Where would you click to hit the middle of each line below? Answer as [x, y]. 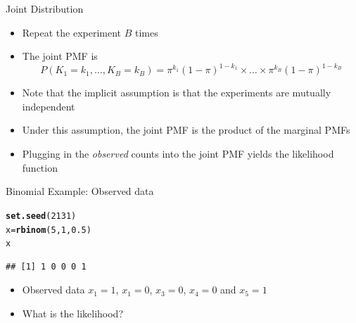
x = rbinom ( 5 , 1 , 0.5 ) [49, 230]
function [40, 167]
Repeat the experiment [72, 32]
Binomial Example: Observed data [80, 191]
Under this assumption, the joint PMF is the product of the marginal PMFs [186, 130]
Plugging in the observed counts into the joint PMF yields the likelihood [178, 154]
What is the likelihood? [73, 313]
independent [49, 106]
